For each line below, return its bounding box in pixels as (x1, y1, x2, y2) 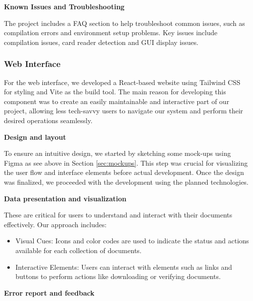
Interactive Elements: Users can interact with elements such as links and (15, 261, 232, 272)
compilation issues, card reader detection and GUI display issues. (4, 37, 199, 47)
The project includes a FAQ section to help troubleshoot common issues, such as (4, 18, 245, 28)
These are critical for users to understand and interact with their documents (4, 210, 232, 220)
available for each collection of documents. (15, 245, 142, 255)
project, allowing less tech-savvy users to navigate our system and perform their (4, 106, 243, 116)
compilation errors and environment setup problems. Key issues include (4, 27, 217, 38)
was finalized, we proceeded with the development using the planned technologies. (4, 176, 249, 187)
